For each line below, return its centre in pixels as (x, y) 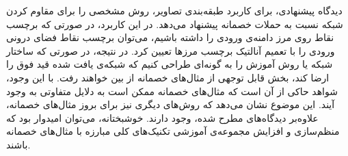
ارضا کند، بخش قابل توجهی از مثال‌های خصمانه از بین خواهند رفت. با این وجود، (168, 77)
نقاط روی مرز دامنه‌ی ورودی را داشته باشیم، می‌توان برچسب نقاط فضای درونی (170, 37)
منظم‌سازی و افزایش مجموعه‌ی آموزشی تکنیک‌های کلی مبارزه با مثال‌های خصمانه (173, 131)
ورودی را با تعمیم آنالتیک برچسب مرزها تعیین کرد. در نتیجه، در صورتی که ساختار (171, 50)
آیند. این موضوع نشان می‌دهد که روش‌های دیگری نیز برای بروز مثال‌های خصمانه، (171, 104)
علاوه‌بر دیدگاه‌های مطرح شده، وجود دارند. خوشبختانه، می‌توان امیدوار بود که (162, 117)
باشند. (18, 144)
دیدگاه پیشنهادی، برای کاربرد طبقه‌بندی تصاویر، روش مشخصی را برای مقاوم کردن (174, 10)
